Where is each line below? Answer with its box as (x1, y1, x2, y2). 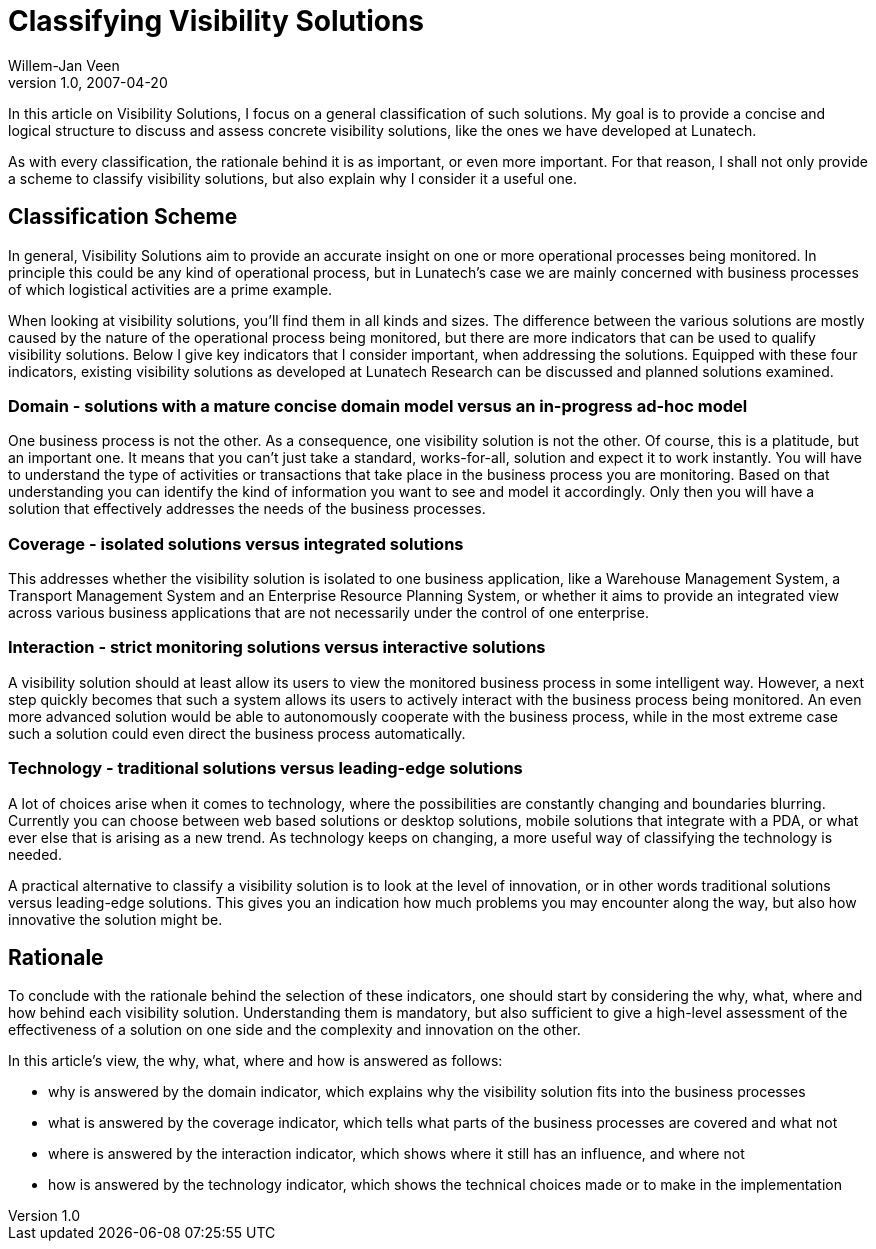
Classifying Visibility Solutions (8, 4, 425, 38)
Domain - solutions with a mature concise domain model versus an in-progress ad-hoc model (8, 395, 748, 416)
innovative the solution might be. (8, 910, 223, 928)
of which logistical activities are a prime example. (8, 280, 333, 298)
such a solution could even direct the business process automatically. (8, 724, 466, 742)
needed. (8, 845, 62, 863)
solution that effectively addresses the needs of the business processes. (8, 500, 486, 518)
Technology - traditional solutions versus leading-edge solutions (8, 758, 523, 779)
